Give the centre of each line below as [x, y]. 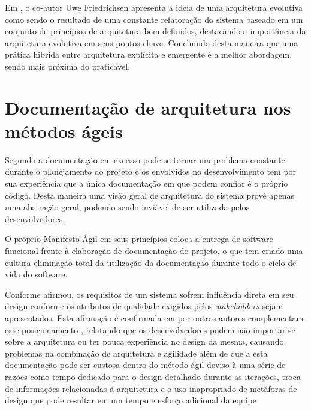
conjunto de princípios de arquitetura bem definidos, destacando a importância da [155, 31]
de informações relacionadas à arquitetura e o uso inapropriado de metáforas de [151, 388]
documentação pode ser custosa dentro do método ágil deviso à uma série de [145, 365]
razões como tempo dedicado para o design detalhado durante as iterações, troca [153, 376]
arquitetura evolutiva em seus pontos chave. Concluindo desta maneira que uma [152, 42]
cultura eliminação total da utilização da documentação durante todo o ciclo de [151, 262]
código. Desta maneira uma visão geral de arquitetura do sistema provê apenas [150, 195]
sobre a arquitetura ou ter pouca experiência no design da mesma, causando [144, 341]
